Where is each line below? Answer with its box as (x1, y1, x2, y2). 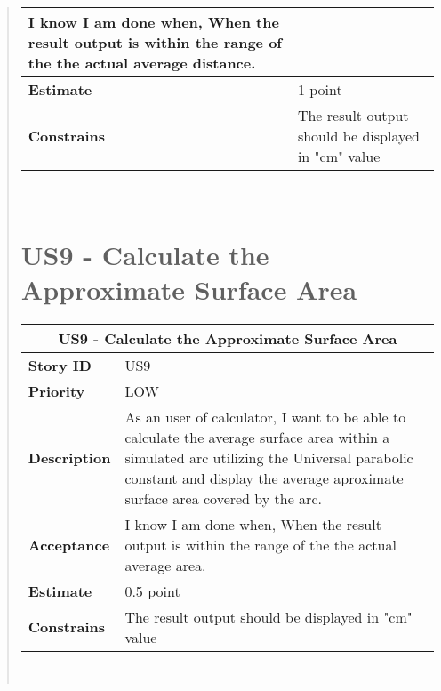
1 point (297, 79, 342, 100)
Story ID (28, 354, 92, 375)
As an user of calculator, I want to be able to (124, 406, 406, 427)
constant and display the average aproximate (124, 467, 404, 488)
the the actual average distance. (28, 52, 256, 73)
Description (28, 446, 111, 468)
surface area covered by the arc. (124, 487, 322, 509)
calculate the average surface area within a (124, 426, 390, 447)
